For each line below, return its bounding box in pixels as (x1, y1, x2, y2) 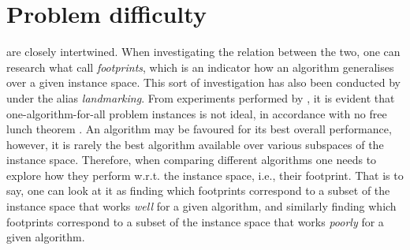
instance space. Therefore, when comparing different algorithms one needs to (6, 151, 377, 168)
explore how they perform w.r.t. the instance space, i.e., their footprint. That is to (6, 166, 404, 183)
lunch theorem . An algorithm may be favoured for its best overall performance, (6, 121, 392, 137)
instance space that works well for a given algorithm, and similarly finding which (6, 198, 397, 215)
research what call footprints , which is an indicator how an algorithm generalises (6, 58, 394, 75)
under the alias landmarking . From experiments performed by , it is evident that (6, 89, 395, 106)
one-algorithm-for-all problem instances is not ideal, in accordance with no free (6, 105, 387, 121)
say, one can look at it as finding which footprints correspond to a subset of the (6, 182, 390, 199)
